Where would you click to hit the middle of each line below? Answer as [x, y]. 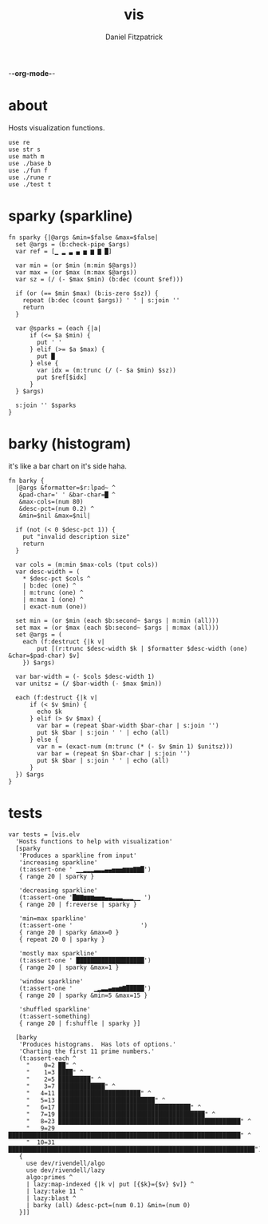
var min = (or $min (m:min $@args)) [76, 265]
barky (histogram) [70, 444]
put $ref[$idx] [62, 377]
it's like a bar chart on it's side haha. [68, 466]
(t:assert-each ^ [48, 1058]
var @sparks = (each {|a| [59, 328]
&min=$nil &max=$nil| [55, 516]
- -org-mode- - [32, 73]
